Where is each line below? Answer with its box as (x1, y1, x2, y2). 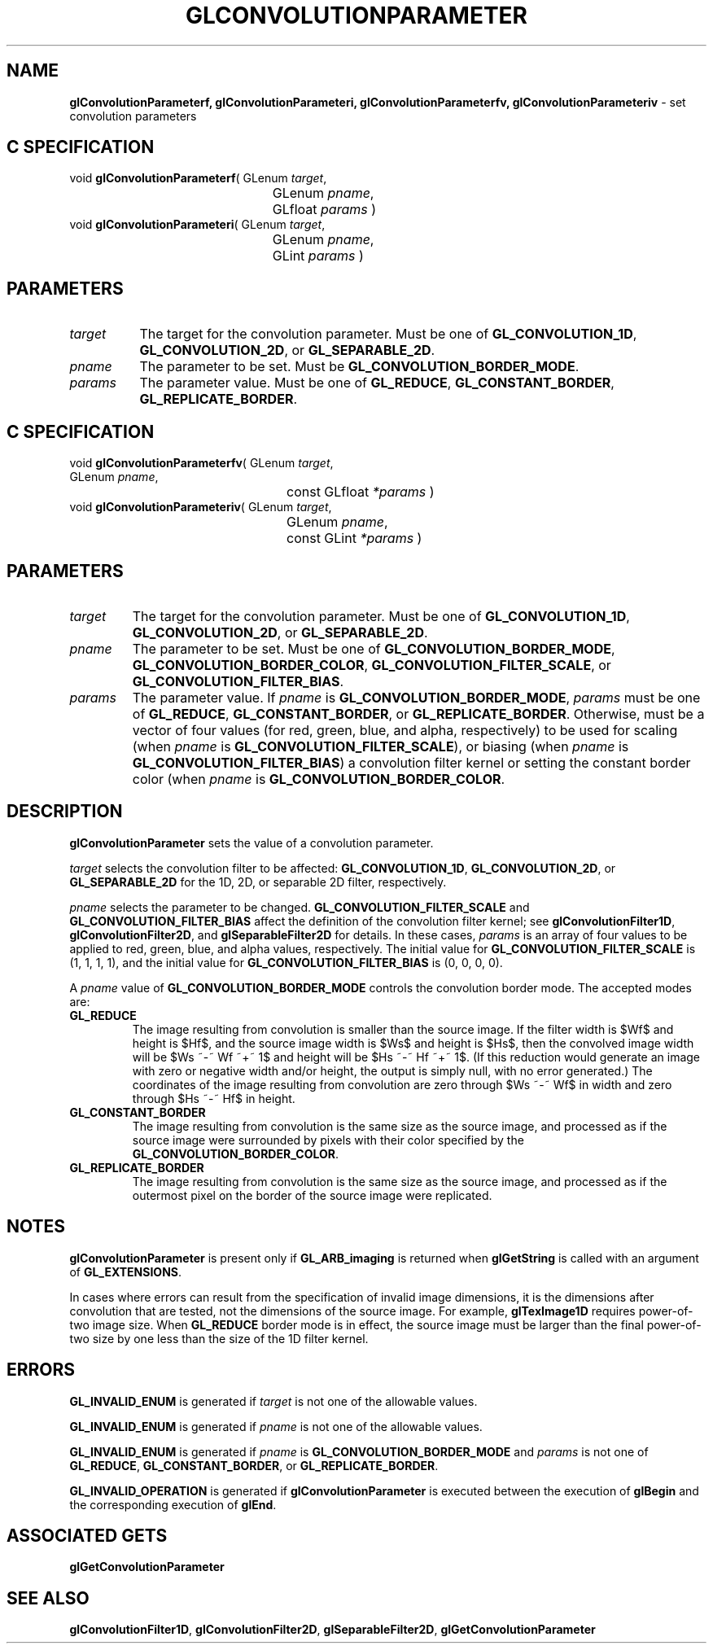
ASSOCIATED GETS (7, 1525, 168, 1546)
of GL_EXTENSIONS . (69, 1264, 182, 1279)
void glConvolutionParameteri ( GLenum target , (69, 217, 326, 232)
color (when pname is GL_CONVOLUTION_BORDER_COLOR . (132, 770, 505, 787)
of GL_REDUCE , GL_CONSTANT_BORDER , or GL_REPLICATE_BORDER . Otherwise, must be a (132, 705, 705, 722)
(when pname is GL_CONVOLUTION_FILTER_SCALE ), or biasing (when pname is (132, 737, 629, 755)
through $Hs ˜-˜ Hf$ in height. (132, 1091, 295, 1105)
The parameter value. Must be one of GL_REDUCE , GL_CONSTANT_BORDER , (139, 374, 615, 392)
